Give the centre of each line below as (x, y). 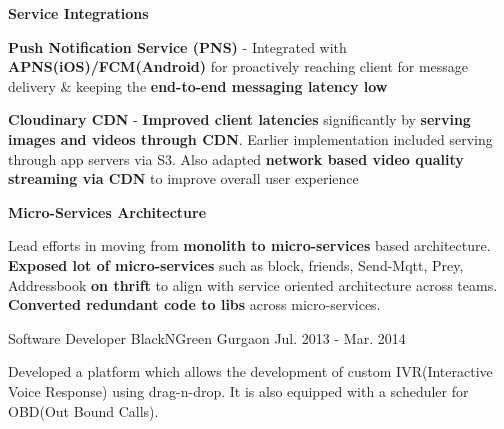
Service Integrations (78, 13)
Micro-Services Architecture (107, 211)
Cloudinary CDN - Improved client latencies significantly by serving (239, 119)
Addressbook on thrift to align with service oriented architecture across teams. (253, 284)
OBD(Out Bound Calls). (83, 410)
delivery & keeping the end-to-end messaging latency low (198, 85)
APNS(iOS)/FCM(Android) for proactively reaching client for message (238, 66)
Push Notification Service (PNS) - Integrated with (177, 46)
